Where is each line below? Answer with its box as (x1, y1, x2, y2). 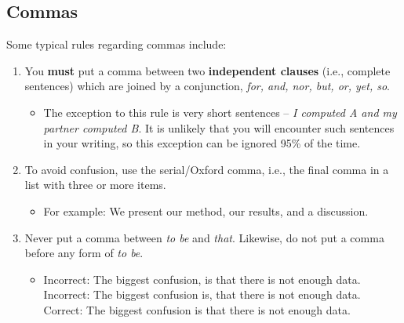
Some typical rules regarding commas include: (6, 36, 227, 53)
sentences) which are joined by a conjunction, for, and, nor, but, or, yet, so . (24, 78, 390, 94)
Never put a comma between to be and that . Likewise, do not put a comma (24, 229, 384, 245)
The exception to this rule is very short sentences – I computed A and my (43, 103, 397, 120)
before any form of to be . (24, 245, 144, 261)
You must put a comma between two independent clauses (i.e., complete (24, 62, 391, 78)
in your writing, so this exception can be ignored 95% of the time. (43, 135, 361, 151)
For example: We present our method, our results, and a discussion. (43, 202, 369, 219)
